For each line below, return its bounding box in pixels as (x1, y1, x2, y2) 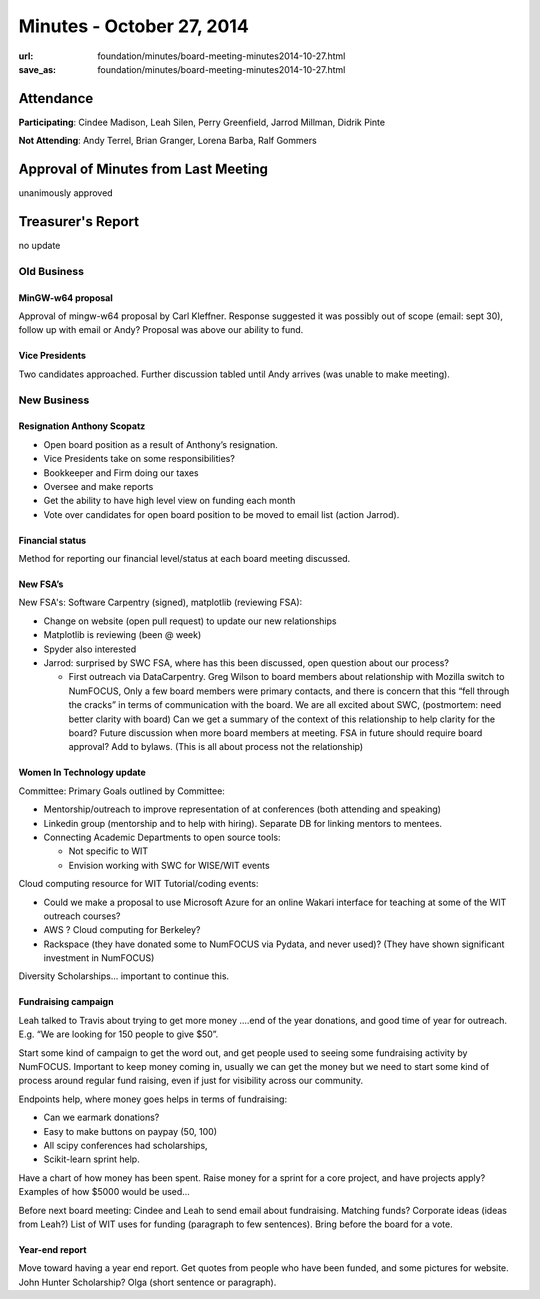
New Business (18, 393, 90, 407)
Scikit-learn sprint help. (43, 1153, 140, 1165)
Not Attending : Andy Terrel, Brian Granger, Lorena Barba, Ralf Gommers (18, 135, 317, 147)
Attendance (18, 90, 94, 107)
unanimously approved (18, 187, 114, 199)
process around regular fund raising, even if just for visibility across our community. (18, 1075, 364, 1087)
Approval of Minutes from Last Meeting (18, 161, 269, 178)
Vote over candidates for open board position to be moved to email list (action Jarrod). (43, 508, 400, 520)
